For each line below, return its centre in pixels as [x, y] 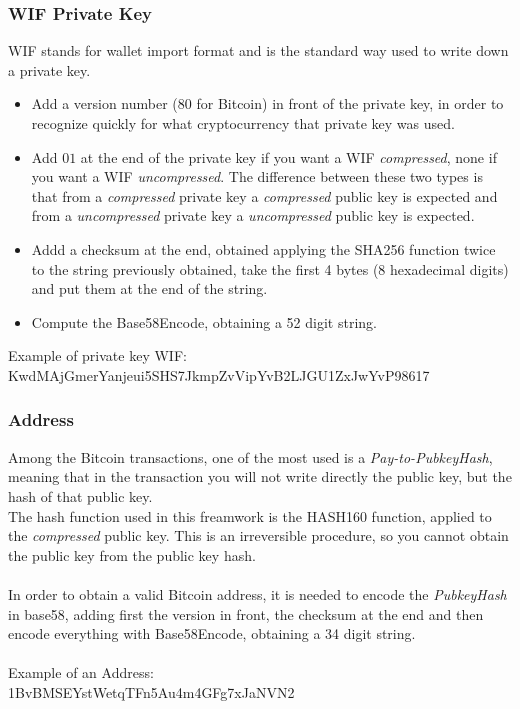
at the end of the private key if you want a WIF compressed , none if [288, 156]
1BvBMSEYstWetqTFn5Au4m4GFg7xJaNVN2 [151, 691]
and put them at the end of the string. [149, 288]
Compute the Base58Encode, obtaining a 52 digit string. [204, 321]
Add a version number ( [104, 103]
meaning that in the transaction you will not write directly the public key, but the [260, 476]
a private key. [49, 69]
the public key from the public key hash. [132, 554]
